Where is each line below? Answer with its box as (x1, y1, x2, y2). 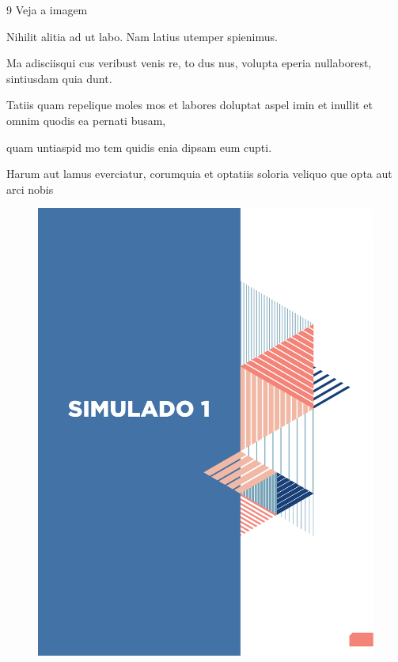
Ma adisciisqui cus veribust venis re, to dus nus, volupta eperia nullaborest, (6, 55, 372, 71)
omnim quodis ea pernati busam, (6, 112, 166, 128)
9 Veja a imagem (6, 2, 88, 17)
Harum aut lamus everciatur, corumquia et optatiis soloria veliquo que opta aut (6, 165, 392, 182)
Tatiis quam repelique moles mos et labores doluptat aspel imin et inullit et (6, 96, 373, 113)
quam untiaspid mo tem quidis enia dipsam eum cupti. (6, 138, 272, 155)
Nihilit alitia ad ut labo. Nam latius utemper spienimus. (6, 28, 278, 44)
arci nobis (6, 180, 54, 197)
